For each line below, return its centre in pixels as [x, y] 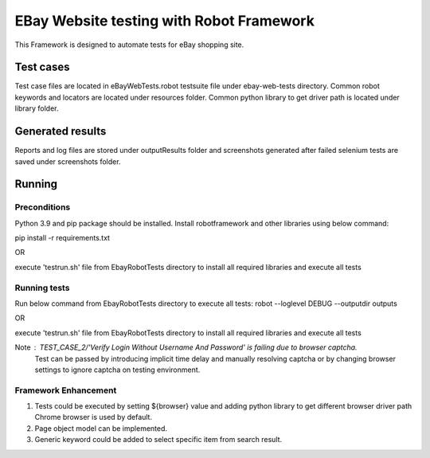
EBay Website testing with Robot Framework [164, 21]
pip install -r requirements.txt [63, 238]
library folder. [37, 108]
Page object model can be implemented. [101, 428]
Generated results [61, 131]
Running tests [42, 288]
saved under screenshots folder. [68, 161]
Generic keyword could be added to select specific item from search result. [158, 440]
